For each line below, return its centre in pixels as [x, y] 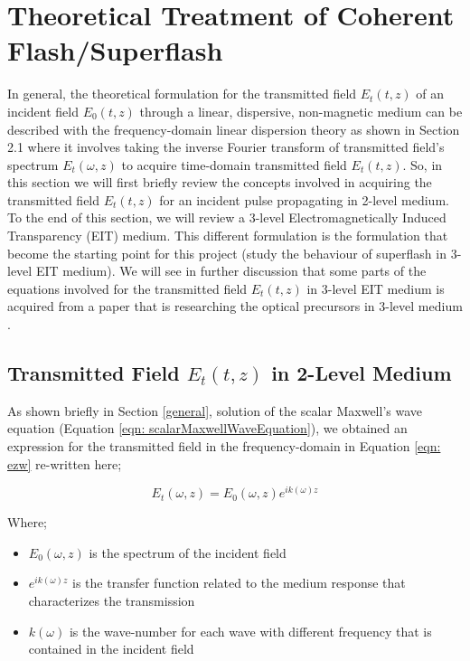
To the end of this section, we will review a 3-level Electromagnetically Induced [227, 217]
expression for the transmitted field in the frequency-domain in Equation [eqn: [224, 446]
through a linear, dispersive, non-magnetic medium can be [301, 111]
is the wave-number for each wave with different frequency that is [250, 631]
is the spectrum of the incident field [188, 552]
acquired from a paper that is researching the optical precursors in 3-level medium [235, 306]
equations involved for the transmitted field [127, 288]
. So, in [423, 164]
